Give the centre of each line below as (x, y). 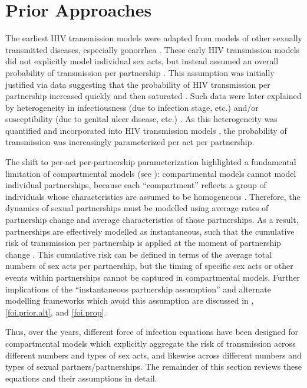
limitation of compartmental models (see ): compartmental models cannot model (151, 173)
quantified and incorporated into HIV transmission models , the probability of (146, 130)
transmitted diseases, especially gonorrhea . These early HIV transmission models (153, 49)
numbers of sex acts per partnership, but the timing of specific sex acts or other (149, 266)
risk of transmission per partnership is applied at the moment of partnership (143, 243)
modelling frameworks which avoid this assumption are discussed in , (130, 300)
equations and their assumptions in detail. (81, 378)
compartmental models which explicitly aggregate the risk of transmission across (151, 343)
